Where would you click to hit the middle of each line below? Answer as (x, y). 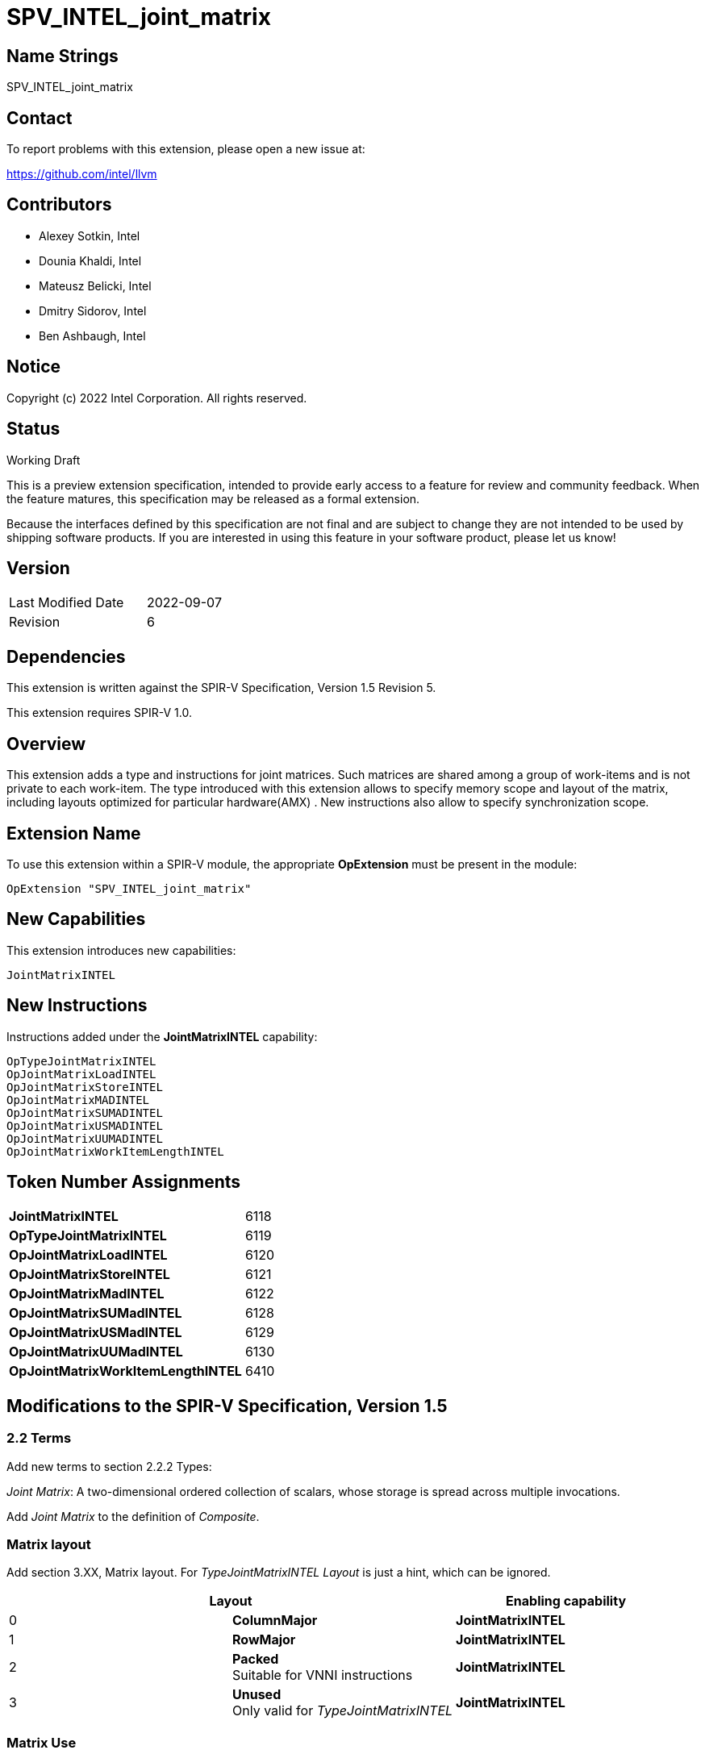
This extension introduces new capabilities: (121, 950)
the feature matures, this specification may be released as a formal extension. (213, 498)
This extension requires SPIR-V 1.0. (99, 713)
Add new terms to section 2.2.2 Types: (109, 1466)
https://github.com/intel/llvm (82, 174)
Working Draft (44, 460)
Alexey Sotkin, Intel (90, 235)
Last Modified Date (67, 603)
